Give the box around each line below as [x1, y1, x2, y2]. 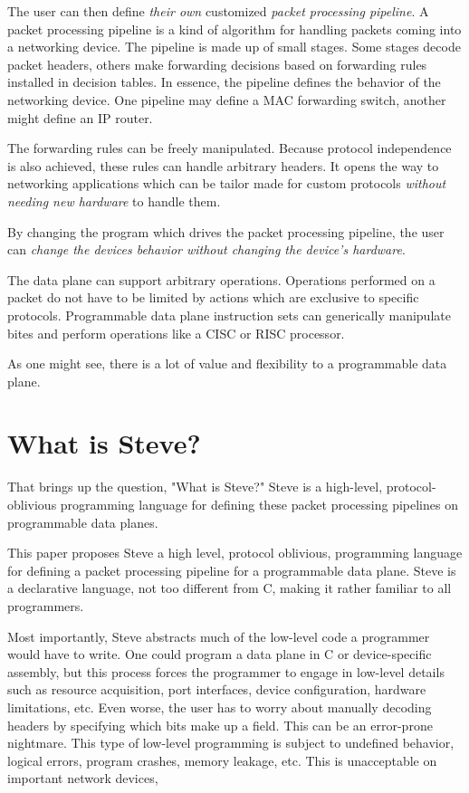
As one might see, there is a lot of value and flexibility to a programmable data [7, 354, 447, 373]
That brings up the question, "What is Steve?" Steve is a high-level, [7, 477, 383, 496]
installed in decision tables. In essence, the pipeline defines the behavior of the [7, 72, 441, 91]
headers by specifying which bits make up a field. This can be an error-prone [7, 715, 433, 734]
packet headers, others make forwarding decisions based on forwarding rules [7, 54, 427, 73]
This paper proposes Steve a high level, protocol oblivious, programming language [7, 543, 463, 562]
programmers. [7, 596, 84, 615]
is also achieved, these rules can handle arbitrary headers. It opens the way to [7, 156, 439, 175]
